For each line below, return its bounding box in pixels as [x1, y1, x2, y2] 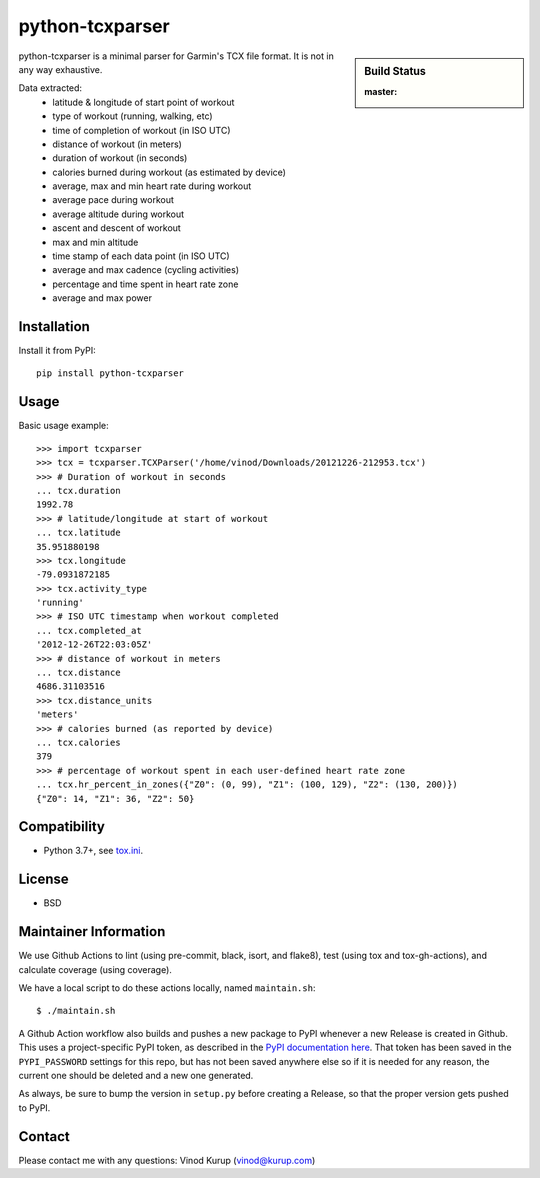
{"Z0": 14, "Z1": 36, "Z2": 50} [36, 793, 195, 804]
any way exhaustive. [18, 63, 103, 75]
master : [364, 85, 398, 97]
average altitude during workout [52, 208, 185, 220]
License [18, 871, 69, 888]
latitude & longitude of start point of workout [52, 96, 235, 108]
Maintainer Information [18, 923, 166, 940]
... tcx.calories [36, 736, 121, 748]
